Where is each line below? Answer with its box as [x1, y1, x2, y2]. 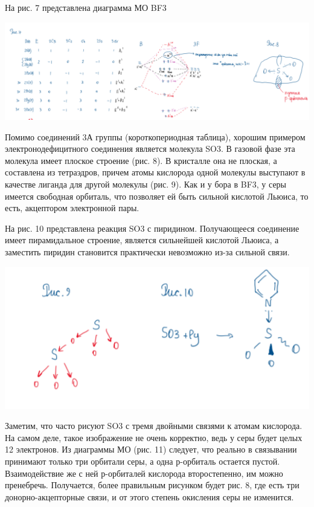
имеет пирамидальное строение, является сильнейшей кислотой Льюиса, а [5, 234, 279, 246]
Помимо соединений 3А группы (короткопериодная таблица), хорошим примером [5, 130, 306, 143]
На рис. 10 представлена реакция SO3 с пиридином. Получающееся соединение [5, 221, 300, 234]
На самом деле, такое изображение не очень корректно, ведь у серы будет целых [5, 431, 303, 443]
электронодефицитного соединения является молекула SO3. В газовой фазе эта [5, 142, 295, 155]
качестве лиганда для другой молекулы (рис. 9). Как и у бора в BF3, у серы [5, 178, 287, 190]
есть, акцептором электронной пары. [5, 201, 139, 214]
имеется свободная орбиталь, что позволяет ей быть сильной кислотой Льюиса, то [5, 189, 309, 202]
